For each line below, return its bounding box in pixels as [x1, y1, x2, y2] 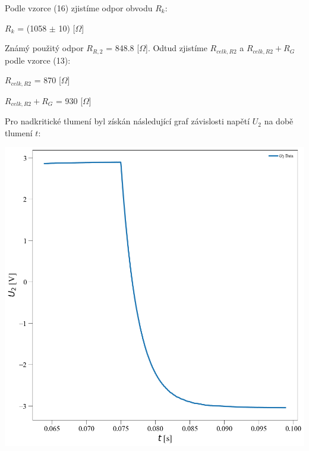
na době [264, 115, 294, 127]
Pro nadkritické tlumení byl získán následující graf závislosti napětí [5, 115, 250, 127]
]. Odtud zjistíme [145, 42, 207, 54]
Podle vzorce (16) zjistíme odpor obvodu [5, 2, 153, 14]
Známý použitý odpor [5, 42, 84, 54]
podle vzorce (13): [5, 54, 71, 66]
